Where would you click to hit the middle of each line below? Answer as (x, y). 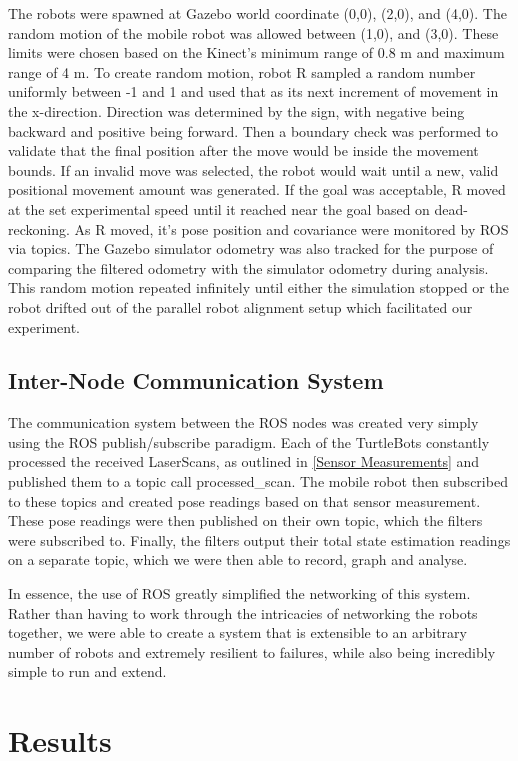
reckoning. (39, 228)
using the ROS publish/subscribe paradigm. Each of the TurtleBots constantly (249, 441)
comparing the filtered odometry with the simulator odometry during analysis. (248, 267)
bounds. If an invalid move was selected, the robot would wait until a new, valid (253, 169)
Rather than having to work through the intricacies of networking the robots (243, 612)
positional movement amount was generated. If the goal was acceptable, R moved (257, 189)
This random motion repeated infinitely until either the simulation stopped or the (258, 287)
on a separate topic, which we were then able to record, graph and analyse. (238, 559)
